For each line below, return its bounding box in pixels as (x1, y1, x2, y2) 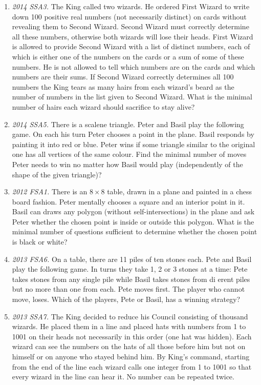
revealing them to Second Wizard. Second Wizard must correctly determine (12, 21, 249, 32)
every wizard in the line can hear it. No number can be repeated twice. (12, 371, 234, 382)
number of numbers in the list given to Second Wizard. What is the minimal (12, 91, 252, 102)
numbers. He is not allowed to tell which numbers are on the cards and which (12, 61, 255, 72)
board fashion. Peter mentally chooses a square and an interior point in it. (12, 196, 245, 207)
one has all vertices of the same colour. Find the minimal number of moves (12, 149, 247, 159)
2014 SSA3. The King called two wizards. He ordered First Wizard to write (12, 1, 250, 11)
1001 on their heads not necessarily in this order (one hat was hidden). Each (12, 331, 252, 341)
